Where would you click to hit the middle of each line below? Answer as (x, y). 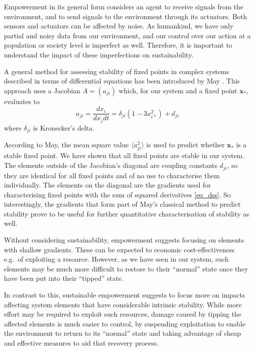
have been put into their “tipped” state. (64, 278)
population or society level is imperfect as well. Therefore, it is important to (118, 45)
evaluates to (22, 101)
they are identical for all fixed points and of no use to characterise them (112, 175)
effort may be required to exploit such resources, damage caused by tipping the (123, 314)
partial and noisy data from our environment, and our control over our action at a (127, 35)
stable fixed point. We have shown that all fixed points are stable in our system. (124, 155)
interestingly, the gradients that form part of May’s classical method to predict (122, 204)
